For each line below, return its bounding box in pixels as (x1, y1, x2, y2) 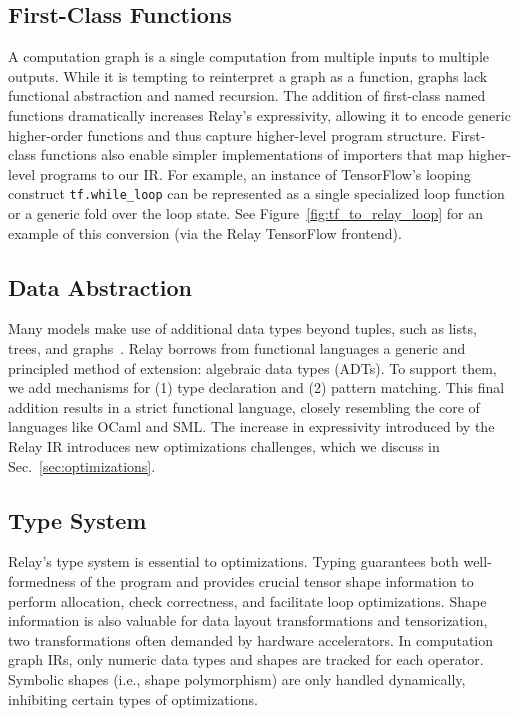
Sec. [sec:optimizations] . (8, 455, 156, 476)
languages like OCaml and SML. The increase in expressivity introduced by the (8, 416, 495, 437)
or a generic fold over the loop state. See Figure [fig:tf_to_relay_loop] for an (8, 203, 483, 224)
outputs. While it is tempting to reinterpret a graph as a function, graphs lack (8, 65, 488, 86)
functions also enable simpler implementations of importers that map (40, 144, 464, 165)
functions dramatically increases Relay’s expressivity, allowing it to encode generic (8, 104, 511, 125)
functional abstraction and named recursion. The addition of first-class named (8, 85, 486, 106)
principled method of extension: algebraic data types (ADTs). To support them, (8, 357, 497, 378)
